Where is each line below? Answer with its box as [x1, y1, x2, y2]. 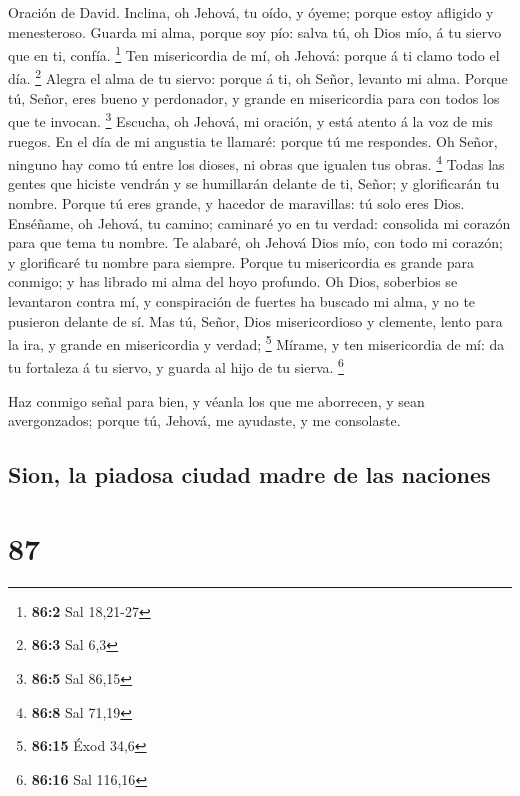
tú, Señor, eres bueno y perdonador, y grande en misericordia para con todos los [8, 87, 500, 108]
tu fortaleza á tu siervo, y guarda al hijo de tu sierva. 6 [8, 354, 344, 378]
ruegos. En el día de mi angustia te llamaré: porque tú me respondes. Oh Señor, [8, 130, 498, 151]
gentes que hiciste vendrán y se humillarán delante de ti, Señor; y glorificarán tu [8, 173, 500, 194]
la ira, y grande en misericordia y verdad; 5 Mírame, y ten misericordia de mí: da [8, 331, 505, 354]
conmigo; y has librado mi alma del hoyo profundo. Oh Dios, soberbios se [8, 271, 458, 292]
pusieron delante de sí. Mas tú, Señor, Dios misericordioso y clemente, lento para [8, 310, 503, 331]
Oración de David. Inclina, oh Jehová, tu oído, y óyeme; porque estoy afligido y [8, 2, 494, 22]
